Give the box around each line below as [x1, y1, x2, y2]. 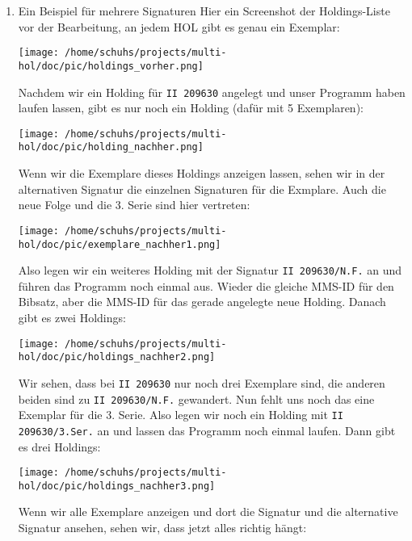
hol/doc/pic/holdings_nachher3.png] [18, 480, 216, 492]
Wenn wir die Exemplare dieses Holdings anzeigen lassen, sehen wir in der [18, 165, 385, 182]
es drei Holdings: [18, 438, 101, 455]
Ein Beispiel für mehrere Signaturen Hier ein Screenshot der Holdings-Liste [18, 2, 390, 19]
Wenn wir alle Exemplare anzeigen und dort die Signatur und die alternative [18, 503, 398, 520]
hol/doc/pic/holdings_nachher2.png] [18, 351, 216, 363]
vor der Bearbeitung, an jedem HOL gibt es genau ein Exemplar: [18, 18, 340, 35]
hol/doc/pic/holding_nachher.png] [18, 141, 204, 153]
